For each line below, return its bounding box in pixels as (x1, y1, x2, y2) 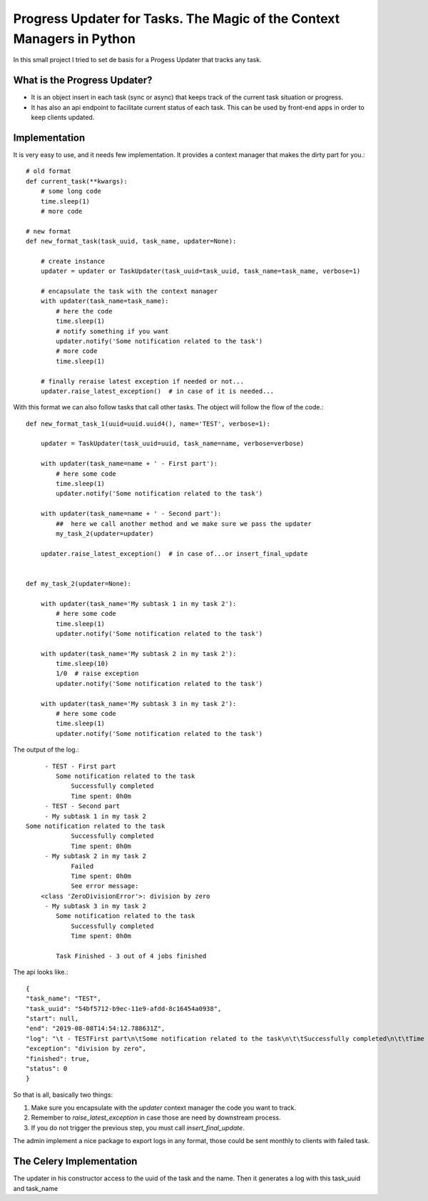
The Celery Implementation (13, 1155, 138, 1167)
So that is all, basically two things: (13, 1090, 113, 1099)
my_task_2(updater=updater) (56, 529, 154, 537)
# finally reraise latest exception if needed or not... (40, 377, 244, 385)
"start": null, (26, 1015, 79, 1022)
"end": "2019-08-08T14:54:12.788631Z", (26, 1025, 165, 1032)
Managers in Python (13, 31, 136, 46)
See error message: (71, 882, 139, 890)
